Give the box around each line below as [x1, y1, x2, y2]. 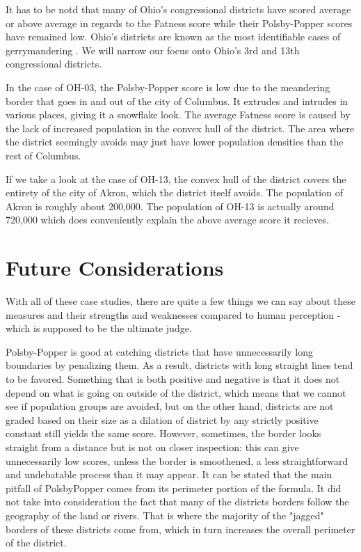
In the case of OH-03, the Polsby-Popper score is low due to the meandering [6, 79, 330, 94]
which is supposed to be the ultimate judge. [6, 321, 192, 336]
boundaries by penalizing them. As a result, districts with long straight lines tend [6, 358, 353, 372]
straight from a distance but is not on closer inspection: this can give [6, 439, 299, 454]
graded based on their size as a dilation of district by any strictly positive [6, 412, 319, 427]
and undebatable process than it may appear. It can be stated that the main [6, 467, 332, 482]
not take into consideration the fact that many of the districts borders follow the [6, 494, 349, 509]
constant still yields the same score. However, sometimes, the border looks [6, 426, 321, 441]
